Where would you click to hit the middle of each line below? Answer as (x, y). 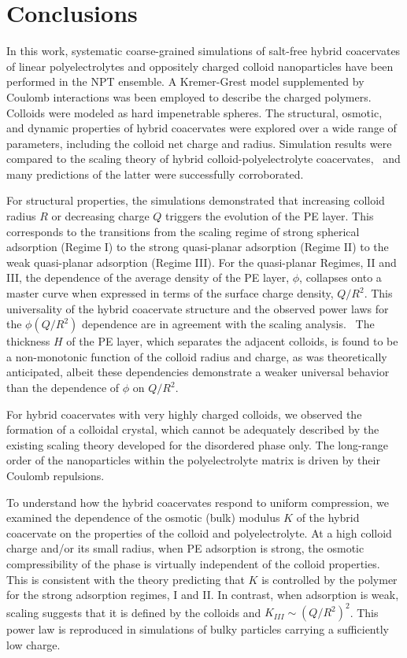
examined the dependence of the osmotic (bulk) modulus (143, 518)
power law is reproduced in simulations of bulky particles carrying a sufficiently (198, 629)
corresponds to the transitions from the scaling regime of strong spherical (183, 231)
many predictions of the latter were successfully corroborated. (155, 174)
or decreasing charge (100, 216)
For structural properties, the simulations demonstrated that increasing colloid (196, 200)
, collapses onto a (340, 277)
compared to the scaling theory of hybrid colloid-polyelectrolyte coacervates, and (203, 159)
